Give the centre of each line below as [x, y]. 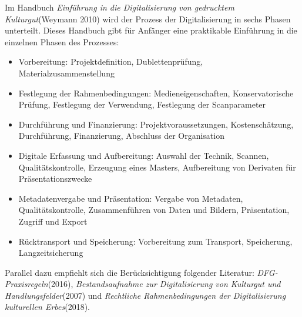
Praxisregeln [26, 284]
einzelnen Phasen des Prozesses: [62, 41]
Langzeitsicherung [51, 253]
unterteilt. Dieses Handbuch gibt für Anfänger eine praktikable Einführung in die [151, 30]
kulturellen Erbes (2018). [47, 307]
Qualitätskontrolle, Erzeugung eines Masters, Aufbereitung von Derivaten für [157, 167]
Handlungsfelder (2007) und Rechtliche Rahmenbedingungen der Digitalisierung [145, 295]
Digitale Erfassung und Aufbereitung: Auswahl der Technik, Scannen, [144, 155]
